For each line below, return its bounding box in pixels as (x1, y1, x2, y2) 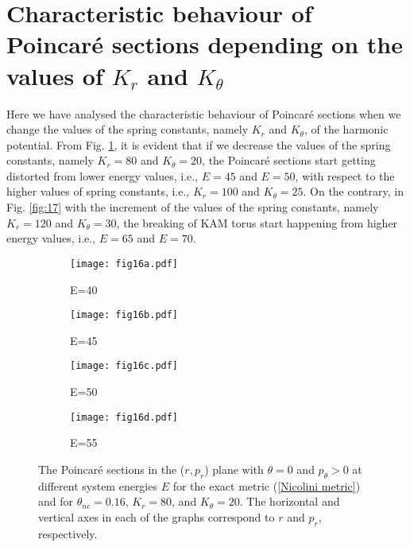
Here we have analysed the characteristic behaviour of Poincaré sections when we (6, 105, 401, 122)
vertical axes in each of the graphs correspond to (38, 508, 275, 525)
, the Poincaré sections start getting (202, 152, 376, 169)
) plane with (204, 460, 264, 477)
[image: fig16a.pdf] (70, 258, 179, 270)
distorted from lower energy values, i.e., (6, 167, 199, 184)
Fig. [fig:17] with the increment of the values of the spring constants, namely (6, 199, 379, 215)
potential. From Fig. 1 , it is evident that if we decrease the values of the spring (6, 136, 391, 153)
